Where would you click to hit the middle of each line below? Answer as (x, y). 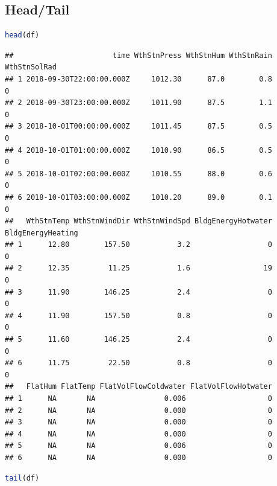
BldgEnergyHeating (42, 233)
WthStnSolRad (31, 67)
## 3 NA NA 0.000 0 (138, 422)
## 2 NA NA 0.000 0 (138, 410)
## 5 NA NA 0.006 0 (138, 446)
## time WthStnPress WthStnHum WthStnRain (138, 55)
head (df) (22, 35)
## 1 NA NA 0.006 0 (138, 399)
